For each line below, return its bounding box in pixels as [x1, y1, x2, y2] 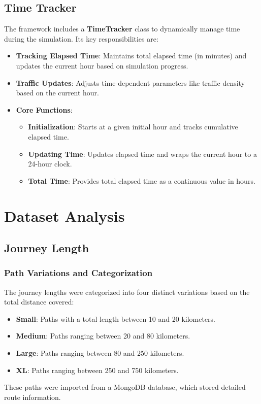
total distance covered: [4, 296, 74, 307]
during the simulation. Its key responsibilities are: [4, 33, 158, 44]
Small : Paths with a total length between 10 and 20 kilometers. [16, 313, 216, 324]
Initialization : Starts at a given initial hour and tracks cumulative [28, 121, 238, 132]
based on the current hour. [16, 87, 99, 98]
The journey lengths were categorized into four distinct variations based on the [4, 286, 250, 297]
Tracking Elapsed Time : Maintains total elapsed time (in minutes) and [16, 50, 247, 61]
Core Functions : [16, 104, 73, 115]
